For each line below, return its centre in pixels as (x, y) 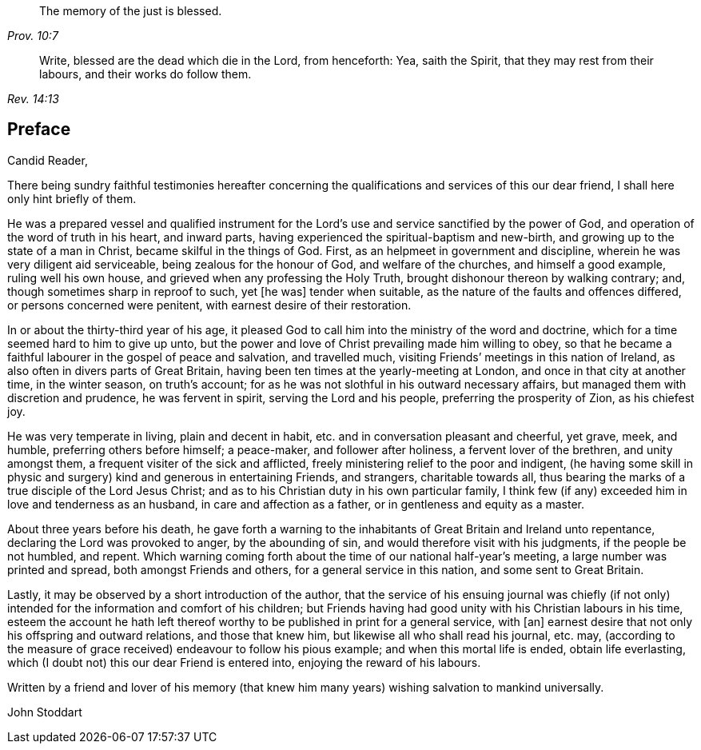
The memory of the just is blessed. (131, 11)
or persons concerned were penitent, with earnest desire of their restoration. (209, 305)
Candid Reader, (48, 160)
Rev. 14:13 (33, 99)
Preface (39, 130)
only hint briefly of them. (72, 198)
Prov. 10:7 (33, 36)
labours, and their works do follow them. (145, 74)
